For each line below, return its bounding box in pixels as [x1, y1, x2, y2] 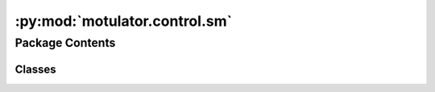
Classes [14, 62, 56, 76]
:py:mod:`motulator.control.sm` [14, 12, 233, 30]
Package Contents [14, 36, 116, 50]
